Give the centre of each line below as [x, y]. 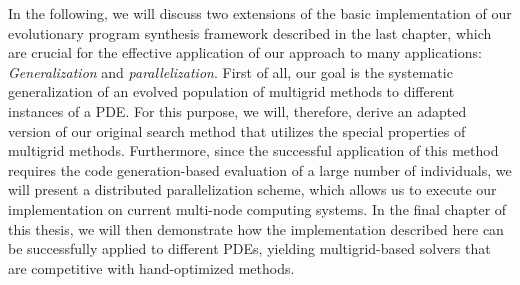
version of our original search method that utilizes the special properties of [237, 130]
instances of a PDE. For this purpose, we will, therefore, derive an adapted [237, 110]
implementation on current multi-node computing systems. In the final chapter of [257, 208]
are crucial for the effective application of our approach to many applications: [245, 52]
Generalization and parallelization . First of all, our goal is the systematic [230, 71]
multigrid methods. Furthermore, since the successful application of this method [253, 150]
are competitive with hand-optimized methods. [151, 267]
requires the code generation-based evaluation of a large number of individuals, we [260, 169]
